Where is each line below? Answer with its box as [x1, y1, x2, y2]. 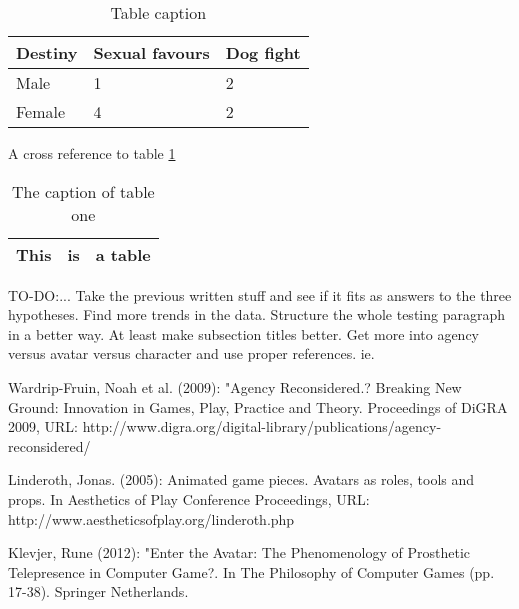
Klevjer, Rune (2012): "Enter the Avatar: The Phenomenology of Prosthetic [8, 542, 471, 563]
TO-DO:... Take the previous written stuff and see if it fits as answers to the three [8, 284, 512, 305]
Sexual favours [93, 41, 210, 64]
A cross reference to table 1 [8, 143, 176, 163]
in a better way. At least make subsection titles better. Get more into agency [8, 323, 480, 344]
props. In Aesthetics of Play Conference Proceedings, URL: [8, 488, 370, 509]
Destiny [16, 41, 78, 64]
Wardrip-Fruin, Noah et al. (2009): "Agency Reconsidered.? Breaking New [8, 376, 462, 397]
